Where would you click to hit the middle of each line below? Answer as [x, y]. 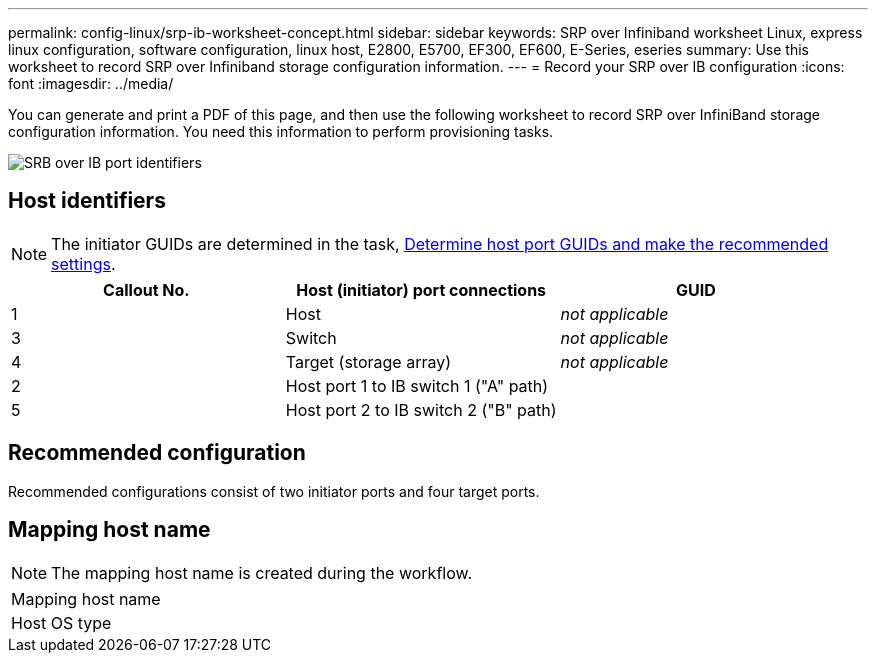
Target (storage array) [368, 361]
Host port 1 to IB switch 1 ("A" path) [417, 385]
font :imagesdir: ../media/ [91, 83]
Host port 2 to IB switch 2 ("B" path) [421, 409]
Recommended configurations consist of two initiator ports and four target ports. [274, 491]
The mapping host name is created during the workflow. [261, 572]
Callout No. [146, 289]
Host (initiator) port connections [421, 289]
